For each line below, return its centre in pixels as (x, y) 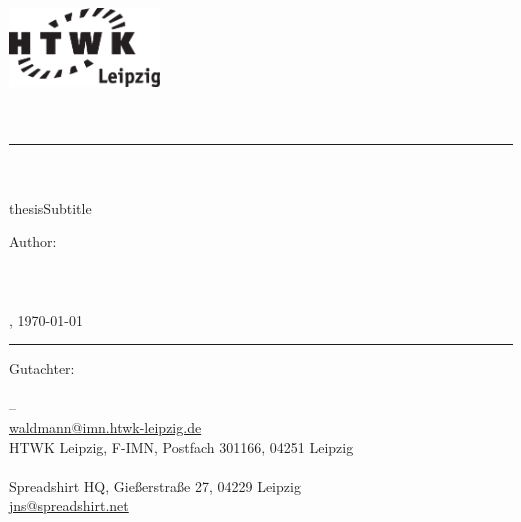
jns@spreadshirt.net (69, 505)
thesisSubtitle (50, 207)
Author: (33, 241)
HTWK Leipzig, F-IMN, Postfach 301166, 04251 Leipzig (181, 446)
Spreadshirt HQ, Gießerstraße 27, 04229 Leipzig (155, 485)
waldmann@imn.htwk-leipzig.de (105, 426)
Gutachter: (42, 368)
